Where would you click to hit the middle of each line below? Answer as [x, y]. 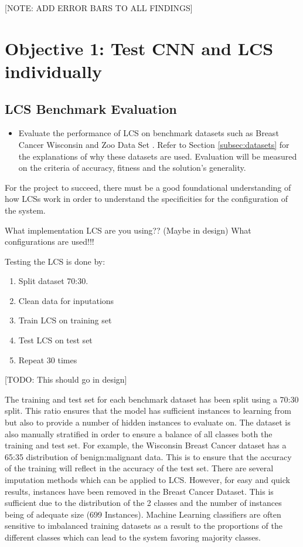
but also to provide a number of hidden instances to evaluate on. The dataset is [148, 422]
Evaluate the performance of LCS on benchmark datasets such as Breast [149, 133]
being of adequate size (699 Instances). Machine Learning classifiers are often [143, 514]
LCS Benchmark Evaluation [91, 108]
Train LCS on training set [65, 320]
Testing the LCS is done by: [55, 261]
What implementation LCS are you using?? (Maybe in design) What [128, 230]
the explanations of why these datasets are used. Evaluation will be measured [158, 156]
